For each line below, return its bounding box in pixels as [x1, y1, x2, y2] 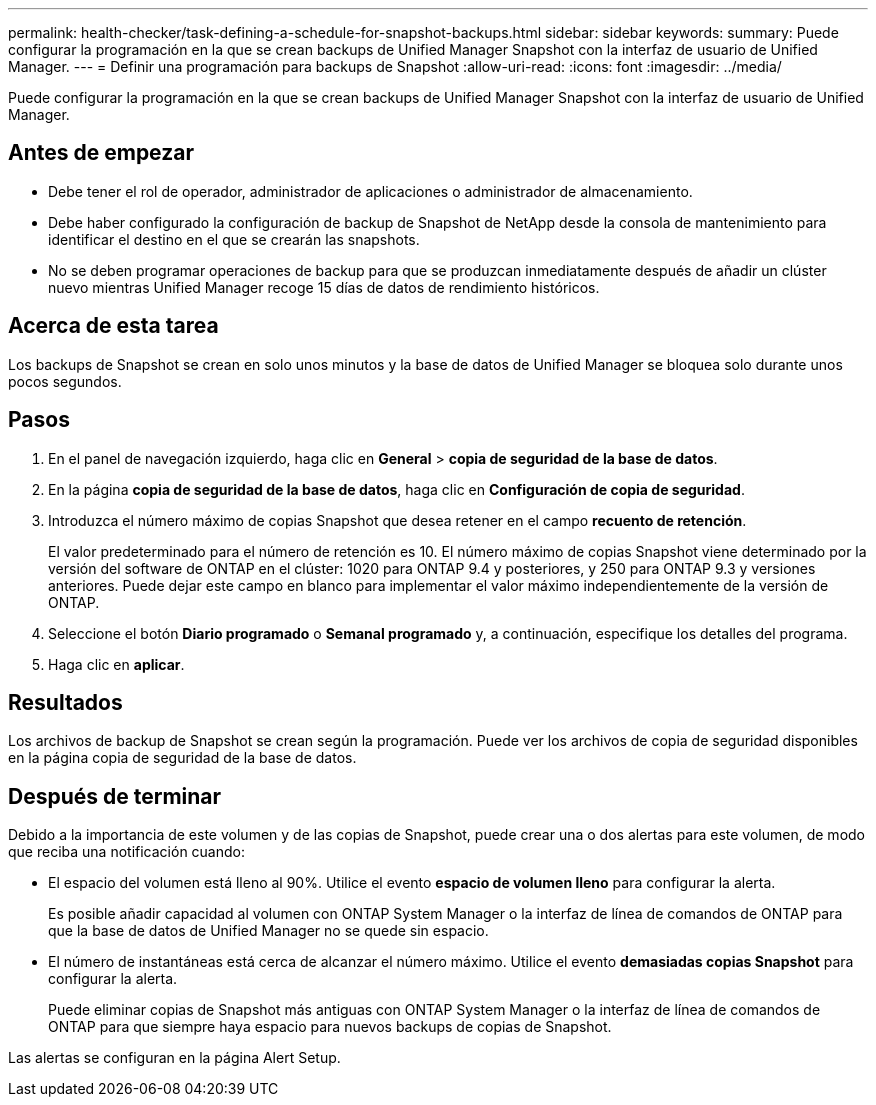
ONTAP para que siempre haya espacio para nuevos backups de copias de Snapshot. [48, 1018, 612, 1036]
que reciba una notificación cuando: [8, 843, 246, 861]
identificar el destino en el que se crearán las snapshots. [48, 230, 420, 248]
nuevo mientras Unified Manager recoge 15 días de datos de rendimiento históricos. [48, 278, 600, 296]
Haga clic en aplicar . [48, 655, 185, 673]
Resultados [8, 689, 123, 715]
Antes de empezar [8, 140, 194, 166]
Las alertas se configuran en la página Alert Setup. [8, 1049, 341, 1067]
